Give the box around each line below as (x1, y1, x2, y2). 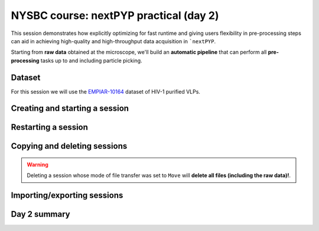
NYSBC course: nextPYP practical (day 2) (11, 9, 219, 22)
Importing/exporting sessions (11, 190, 123, 201)
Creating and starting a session (11, 104, 129, 114)
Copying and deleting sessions (11, 141, 128, 151)
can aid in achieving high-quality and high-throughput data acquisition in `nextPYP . (11, 37, 216, 44)
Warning (27, 161, 48, 168)
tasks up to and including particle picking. (40, 57, 142, 64)
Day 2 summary (11, 209, 70, 219)
